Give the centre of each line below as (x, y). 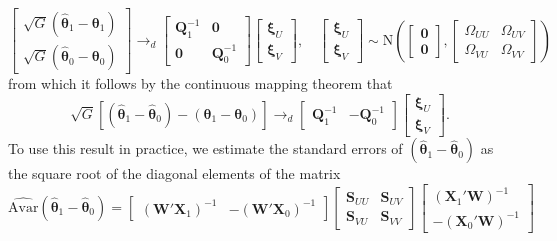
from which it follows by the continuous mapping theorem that (200, 83)
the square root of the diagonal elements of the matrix (174, 173)
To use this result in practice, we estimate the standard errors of (205, 148)
